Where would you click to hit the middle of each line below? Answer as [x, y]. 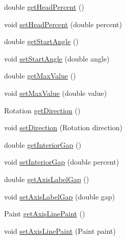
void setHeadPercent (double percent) [63, 24]
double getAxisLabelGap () [47, 179]
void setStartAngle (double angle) [57, 58]
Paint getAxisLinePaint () [45, 214]
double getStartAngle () [41, 41]
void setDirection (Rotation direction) [63, 127]
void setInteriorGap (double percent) [62, 162]
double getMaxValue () [40, 76]
